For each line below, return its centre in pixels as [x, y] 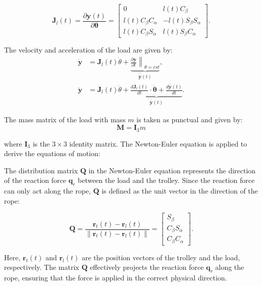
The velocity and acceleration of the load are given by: [88, 50]
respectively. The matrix [42, 267]
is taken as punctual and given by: [190, 119]
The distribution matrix [41, 170]
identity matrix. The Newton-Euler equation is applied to [158, 143]
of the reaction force [35, 180]
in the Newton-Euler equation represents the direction [172, 170]
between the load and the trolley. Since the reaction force [166, 180]
